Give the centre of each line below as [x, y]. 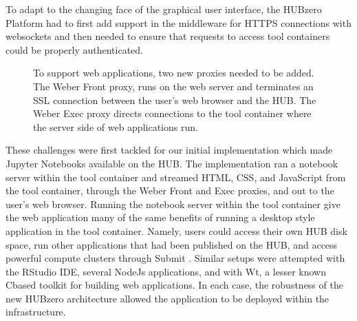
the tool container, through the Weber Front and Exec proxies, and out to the [170, 190]
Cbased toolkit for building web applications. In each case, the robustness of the [174, 285]
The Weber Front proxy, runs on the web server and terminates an [173, 86]
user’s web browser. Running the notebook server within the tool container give [173, 204]
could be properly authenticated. [75, 49]
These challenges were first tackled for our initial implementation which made [169, 150]
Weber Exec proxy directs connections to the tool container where [172, 113]
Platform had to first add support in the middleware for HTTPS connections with [178, 22]
